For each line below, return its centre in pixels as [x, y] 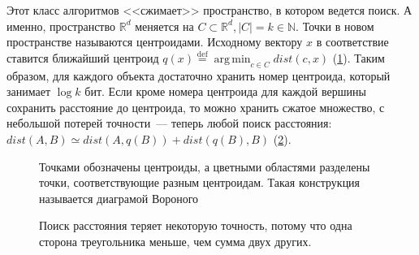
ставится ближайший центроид [83, 57]
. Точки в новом [335, 26]
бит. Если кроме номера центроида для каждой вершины [225, 91]
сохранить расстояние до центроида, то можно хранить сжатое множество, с [196, 107]
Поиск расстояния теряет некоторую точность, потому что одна [196, 225]
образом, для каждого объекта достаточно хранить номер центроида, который [199, 75]
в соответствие [352, 42]
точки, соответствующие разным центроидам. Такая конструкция [200, 182]
